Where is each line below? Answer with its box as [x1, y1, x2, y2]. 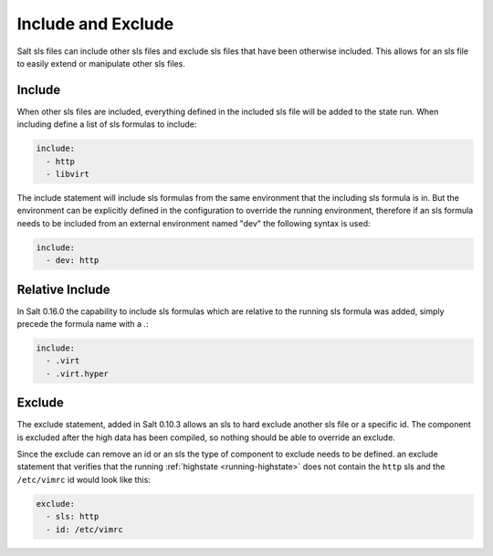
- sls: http [46, 511, 100, 522]
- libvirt [46, 169, 90, 179]
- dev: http [46, 256, 100, 266]
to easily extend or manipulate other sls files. [16, 58, 186, 68]
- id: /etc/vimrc [46, 524, 123, 534]
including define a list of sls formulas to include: [16, 119, 197, 130]
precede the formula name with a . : [16, 319, 149, 330]
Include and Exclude [16, 14, 174, 34]
